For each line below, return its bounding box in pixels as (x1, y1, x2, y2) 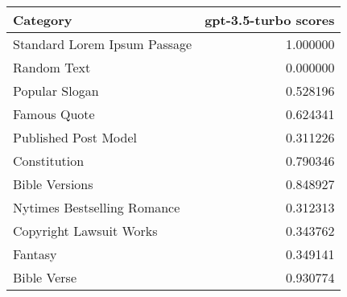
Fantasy (13, 245, 57, 263)
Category (13, 10, 72, 29)
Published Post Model (13, 128, 137, 146)
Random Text (13, 58, 91, 76)
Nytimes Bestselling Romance (13, 198, 180, 217)
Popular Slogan (13, 81, 99, 100)
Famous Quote (13, 105, 95, 123)
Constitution (13, 151, 85, 170)
